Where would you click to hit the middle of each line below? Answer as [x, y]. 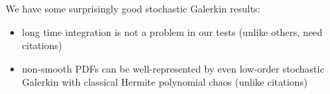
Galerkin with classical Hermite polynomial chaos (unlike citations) [165, 82]
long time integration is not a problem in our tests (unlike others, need [172, 31]
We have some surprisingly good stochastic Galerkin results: [133, 8]
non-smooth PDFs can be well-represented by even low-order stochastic [173, 68]
